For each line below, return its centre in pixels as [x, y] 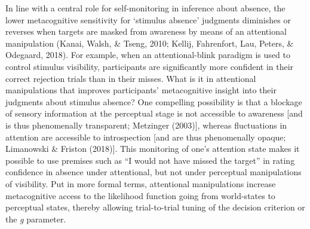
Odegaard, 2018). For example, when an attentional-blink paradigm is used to [148, 55]
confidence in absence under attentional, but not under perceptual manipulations [154, 172]
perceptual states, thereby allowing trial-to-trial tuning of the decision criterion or [155, 207]
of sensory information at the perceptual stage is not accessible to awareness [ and [154, 113]
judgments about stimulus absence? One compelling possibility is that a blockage [154, 101]
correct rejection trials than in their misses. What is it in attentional [131, 78]
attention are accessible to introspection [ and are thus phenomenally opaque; [146, 137]
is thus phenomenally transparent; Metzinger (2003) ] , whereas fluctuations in [146, 125]
